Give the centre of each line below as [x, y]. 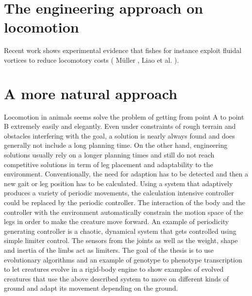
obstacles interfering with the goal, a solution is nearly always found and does [119, 135]
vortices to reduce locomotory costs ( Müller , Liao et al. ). [92, 60]
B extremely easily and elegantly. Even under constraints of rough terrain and [120, 126]
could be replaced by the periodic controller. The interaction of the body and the [125, 202]
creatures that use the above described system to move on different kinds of [116, 278]
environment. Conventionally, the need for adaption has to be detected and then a [126, 174]
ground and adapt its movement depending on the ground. [91, 288]
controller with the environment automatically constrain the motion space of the [124, 212]
